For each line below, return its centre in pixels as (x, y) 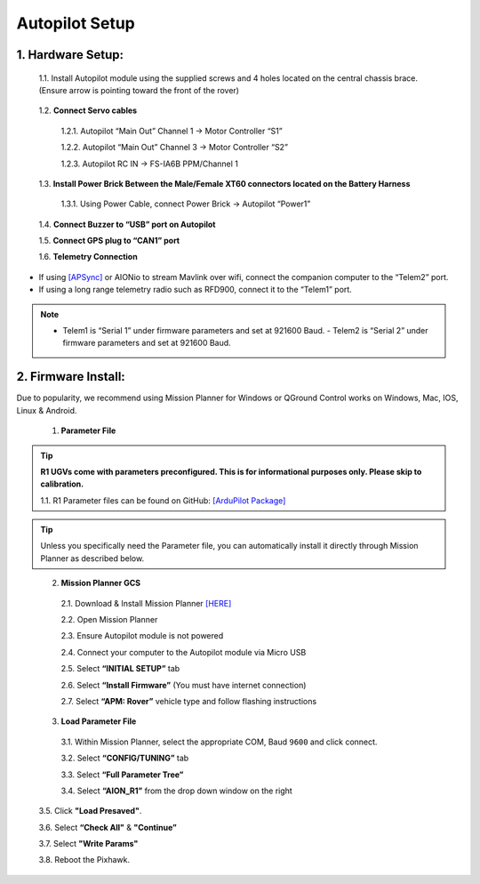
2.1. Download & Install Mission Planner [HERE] (146, 603)
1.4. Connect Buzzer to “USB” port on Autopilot (127, 224)
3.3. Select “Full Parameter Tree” (122, 775)
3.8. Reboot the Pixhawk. (84, 860)
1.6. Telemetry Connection (88, 257)
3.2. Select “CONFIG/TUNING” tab (125, 758)
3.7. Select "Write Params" (88, 844)
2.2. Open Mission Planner (109, 620)
